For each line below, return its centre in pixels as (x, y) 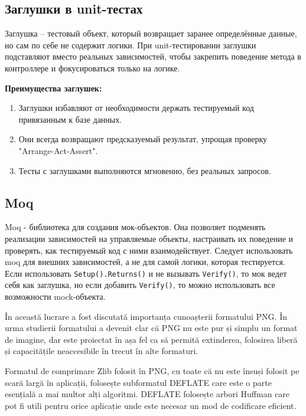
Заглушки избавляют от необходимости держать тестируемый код (136, 108)
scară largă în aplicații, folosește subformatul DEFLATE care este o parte (138, 382)
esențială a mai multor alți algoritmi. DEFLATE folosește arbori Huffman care (147, 394)
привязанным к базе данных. (70, 119)
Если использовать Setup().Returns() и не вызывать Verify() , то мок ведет (146, 273)
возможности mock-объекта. (55, 297)
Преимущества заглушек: (53, 88)
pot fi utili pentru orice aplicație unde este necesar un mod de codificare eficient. (151, 405)
